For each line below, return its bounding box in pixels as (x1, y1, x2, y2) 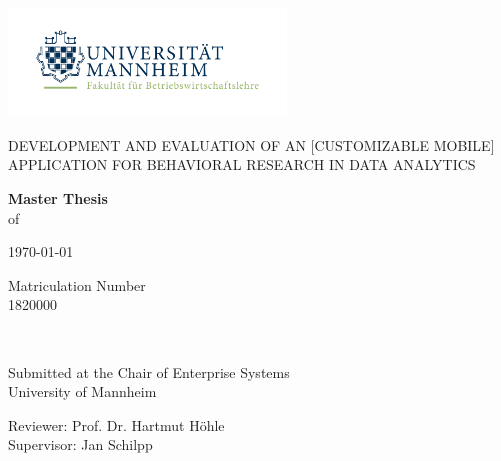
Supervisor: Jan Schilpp (8, 434, 153, 455)
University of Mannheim (8, 381, 157, 402)
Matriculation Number (8, 274, 146, 295)
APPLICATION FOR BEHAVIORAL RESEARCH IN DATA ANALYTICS (8, 154, 476, 175)
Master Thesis (8, 188, 108, 208)
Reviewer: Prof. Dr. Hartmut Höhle (8, 414, 225, 435)
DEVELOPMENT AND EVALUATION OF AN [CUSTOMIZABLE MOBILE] (8, 134, 495, 155)
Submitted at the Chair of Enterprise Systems (8, 361, 290, 382)
